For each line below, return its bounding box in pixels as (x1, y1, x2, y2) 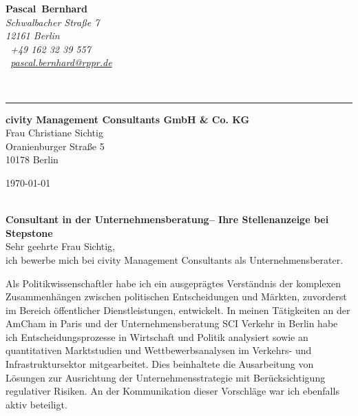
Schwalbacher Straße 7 (6, 14, 100, 29)
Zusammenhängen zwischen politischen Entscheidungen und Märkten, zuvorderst (6, 289, 347, 304)
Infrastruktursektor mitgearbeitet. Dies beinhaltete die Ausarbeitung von (6, 357, 314, 371)
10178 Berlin (6, 152, 59, 167)
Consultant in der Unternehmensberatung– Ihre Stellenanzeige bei (6, 212, 329, 227)
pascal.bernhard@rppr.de (10, 55, 112, 70)
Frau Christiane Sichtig (6, 125, 103, 140)
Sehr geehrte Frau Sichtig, (6, 239, 115, 253)
